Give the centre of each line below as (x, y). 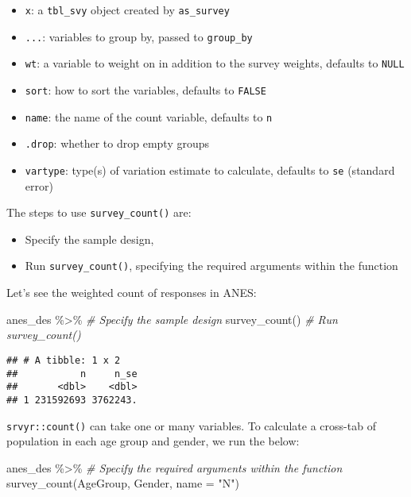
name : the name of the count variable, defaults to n (149, 116)
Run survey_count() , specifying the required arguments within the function (211, 266)
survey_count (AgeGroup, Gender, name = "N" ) (123, 483)
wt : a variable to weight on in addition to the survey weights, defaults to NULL (215, 63)
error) (39, 185)
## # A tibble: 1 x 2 (64, 360)
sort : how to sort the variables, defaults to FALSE (145, 89)
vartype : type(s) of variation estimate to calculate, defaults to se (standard (210, 170)
